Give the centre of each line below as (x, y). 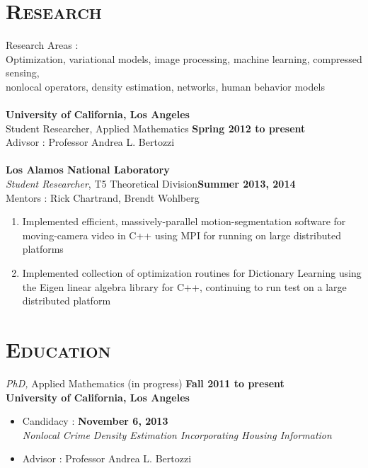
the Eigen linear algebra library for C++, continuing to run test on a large (184, 286)
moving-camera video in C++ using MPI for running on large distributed (182, 235)
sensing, (23, 73)
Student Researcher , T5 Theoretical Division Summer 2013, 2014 (151, 184)
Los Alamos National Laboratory (88, 170)
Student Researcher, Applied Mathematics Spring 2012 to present (156, 128)
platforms (43, 249)
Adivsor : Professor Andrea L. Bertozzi (90, 142)
